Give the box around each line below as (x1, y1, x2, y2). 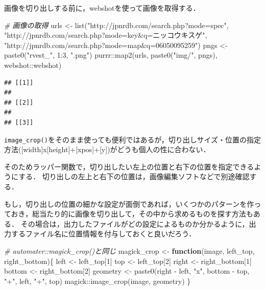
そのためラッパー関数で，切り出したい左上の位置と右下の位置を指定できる (4, 161, 254, 172)
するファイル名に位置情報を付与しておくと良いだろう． (11, 228, 196, 239)
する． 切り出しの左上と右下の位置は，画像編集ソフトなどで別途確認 (18, 171, 250, 182)
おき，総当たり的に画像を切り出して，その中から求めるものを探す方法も (11, 208, 253, 219)
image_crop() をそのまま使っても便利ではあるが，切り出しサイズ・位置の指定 (4, 134, 261, 144)
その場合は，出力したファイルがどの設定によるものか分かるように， (20, 218, 249, 229)
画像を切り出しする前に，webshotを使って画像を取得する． (4, 3, 200, 13)
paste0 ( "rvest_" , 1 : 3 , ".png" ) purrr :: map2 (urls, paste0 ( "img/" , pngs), (4, 50, 218, 60)
